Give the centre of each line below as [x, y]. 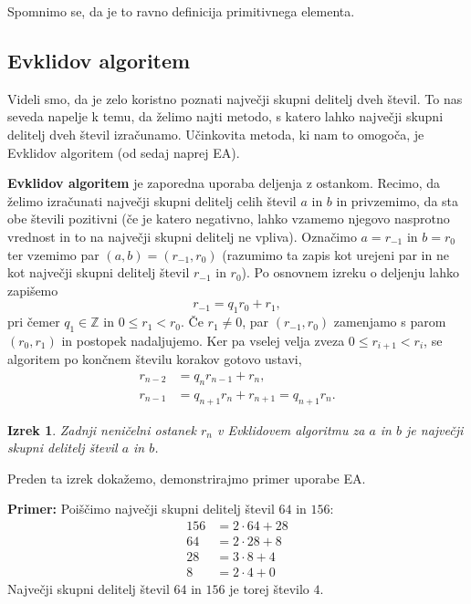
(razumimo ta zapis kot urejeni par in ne [335, 254]
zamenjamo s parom [390, 322]
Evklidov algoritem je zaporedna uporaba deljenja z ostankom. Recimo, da [224, 183]
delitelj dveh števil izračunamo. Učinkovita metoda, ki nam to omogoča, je [216, 134]
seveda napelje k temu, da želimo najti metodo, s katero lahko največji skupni [225, 116]
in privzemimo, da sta [398, 200]
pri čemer [34, 322]
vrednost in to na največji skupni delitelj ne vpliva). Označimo [182, 236]
